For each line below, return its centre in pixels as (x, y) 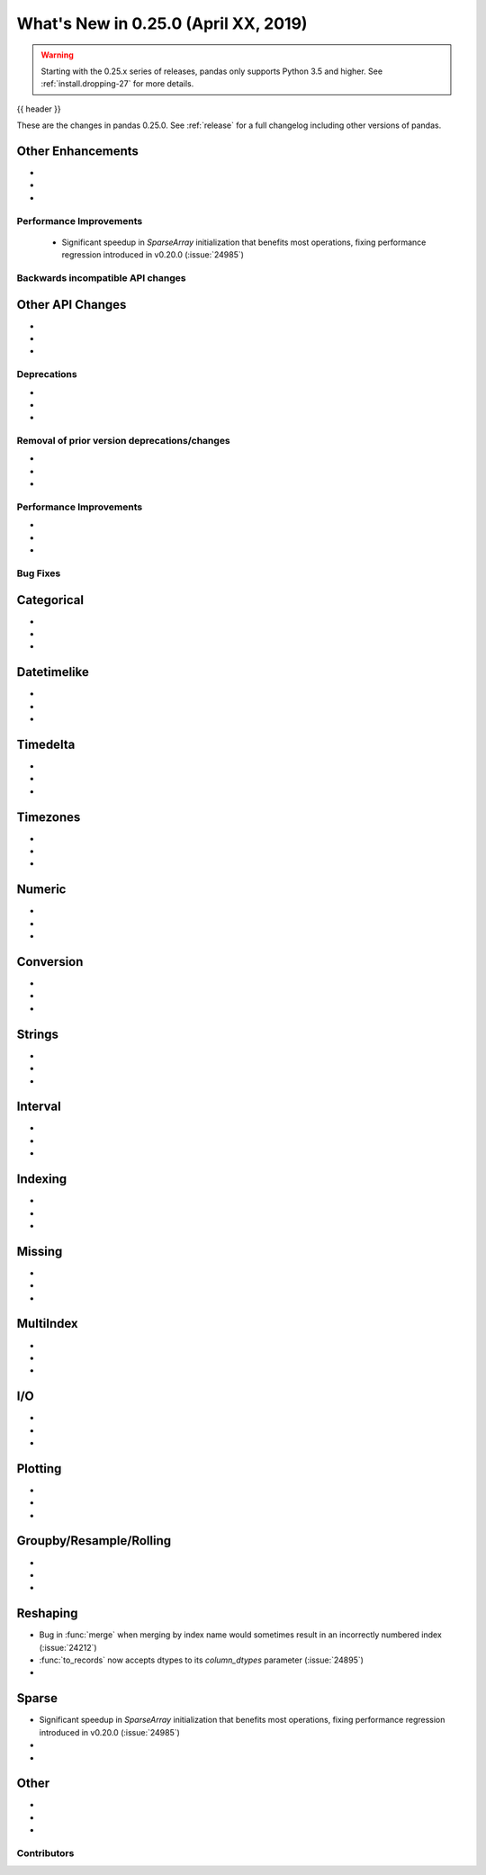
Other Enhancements (78, 151)
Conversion (50, 962)
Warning (57, 55)
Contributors (45, 1852)
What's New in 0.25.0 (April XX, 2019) (162, 23)
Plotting (39, 1469)
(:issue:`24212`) (68, 1647)
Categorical (50, 600)
